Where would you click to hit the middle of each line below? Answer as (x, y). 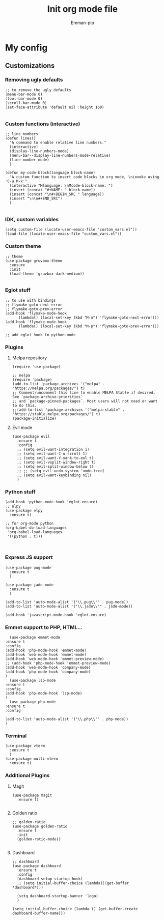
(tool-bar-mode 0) (24, 99)
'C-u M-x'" (16, 181)
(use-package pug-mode (28, 568)
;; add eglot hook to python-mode (41, 335)
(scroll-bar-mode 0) (26, 103)
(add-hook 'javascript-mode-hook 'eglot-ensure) (56, 615)
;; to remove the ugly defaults (38, 90)
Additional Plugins (27, 776)
